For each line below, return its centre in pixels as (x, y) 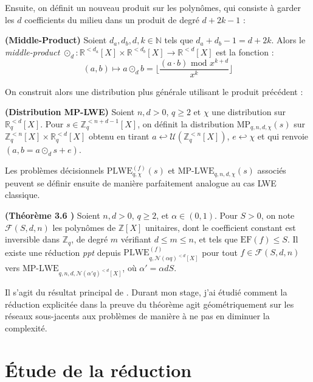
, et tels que (215, 239)
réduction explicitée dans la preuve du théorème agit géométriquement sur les (150, 304)
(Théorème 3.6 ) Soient (53, 215)
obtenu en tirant (119, 136)
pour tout (220, 252)
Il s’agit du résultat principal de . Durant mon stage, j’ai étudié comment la (146, 292)
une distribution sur (249, 112)
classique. (22, 195)
